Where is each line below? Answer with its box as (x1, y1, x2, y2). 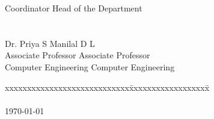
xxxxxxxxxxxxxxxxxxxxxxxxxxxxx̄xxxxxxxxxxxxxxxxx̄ (5, 81, 210, 93)
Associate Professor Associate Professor (5, 49, 150, 61)
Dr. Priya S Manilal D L (5, 37, 95, 49)
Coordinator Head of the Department (5, 2, 142, 14)
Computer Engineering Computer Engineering (5, 60, 175, 73)
